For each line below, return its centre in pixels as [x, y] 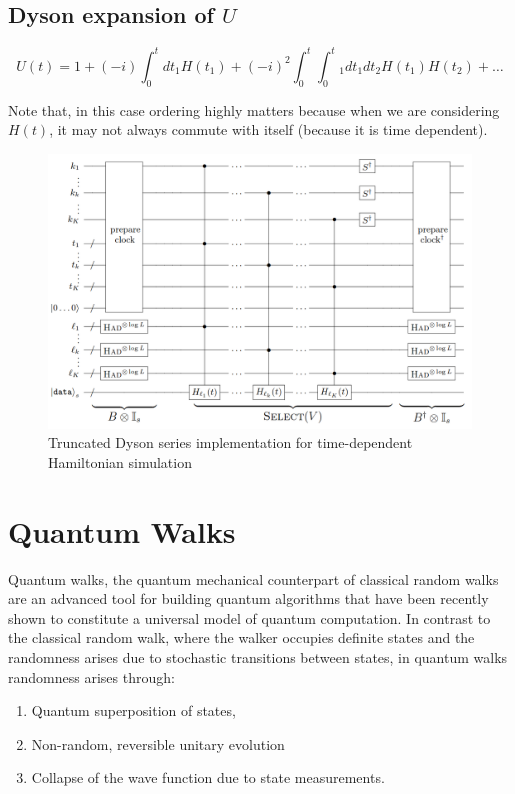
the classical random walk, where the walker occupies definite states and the [241, 637]
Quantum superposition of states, [133, 710]
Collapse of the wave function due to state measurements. [208, 777]
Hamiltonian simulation [120, 461]
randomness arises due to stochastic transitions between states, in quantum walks [258, 656]
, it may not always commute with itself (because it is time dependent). [268, 129]
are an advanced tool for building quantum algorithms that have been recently [248, 598]
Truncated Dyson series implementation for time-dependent [230, 442]
